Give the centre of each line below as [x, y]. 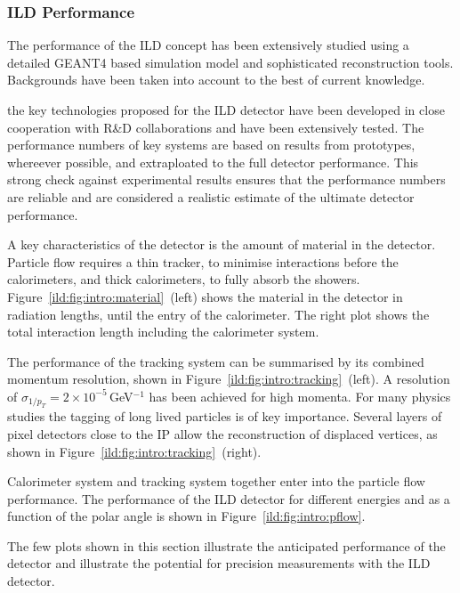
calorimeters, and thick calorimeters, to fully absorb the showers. [184, 279]
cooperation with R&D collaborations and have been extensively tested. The [216, 127]
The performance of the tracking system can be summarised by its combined [216, 361]
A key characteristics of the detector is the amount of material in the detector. [222, 244]
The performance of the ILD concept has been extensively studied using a [208, 45]
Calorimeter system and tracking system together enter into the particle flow [216, 481]
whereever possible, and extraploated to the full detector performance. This [213, 162]
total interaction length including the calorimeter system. [163, 332]
